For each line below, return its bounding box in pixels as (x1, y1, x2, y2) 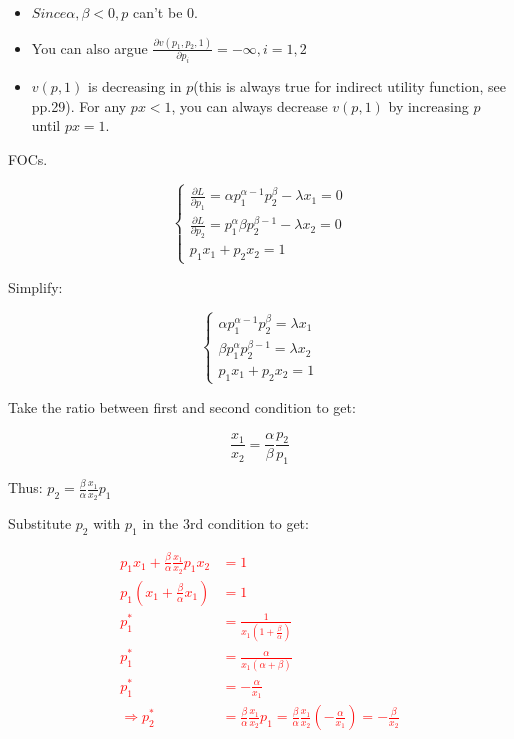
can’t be (132, 2, 183, 22)
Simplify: (8, 276, 63, 297)
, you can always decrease (171, 95, 328, 116)
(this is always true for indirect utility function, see (193, 76, 506, 97)
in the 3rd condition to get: (142, 513, 309, 534)
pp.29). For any (31, 95, 127, 116)
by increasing (388, 95, 469, 116)
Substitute (8, 513, 72, 534)
